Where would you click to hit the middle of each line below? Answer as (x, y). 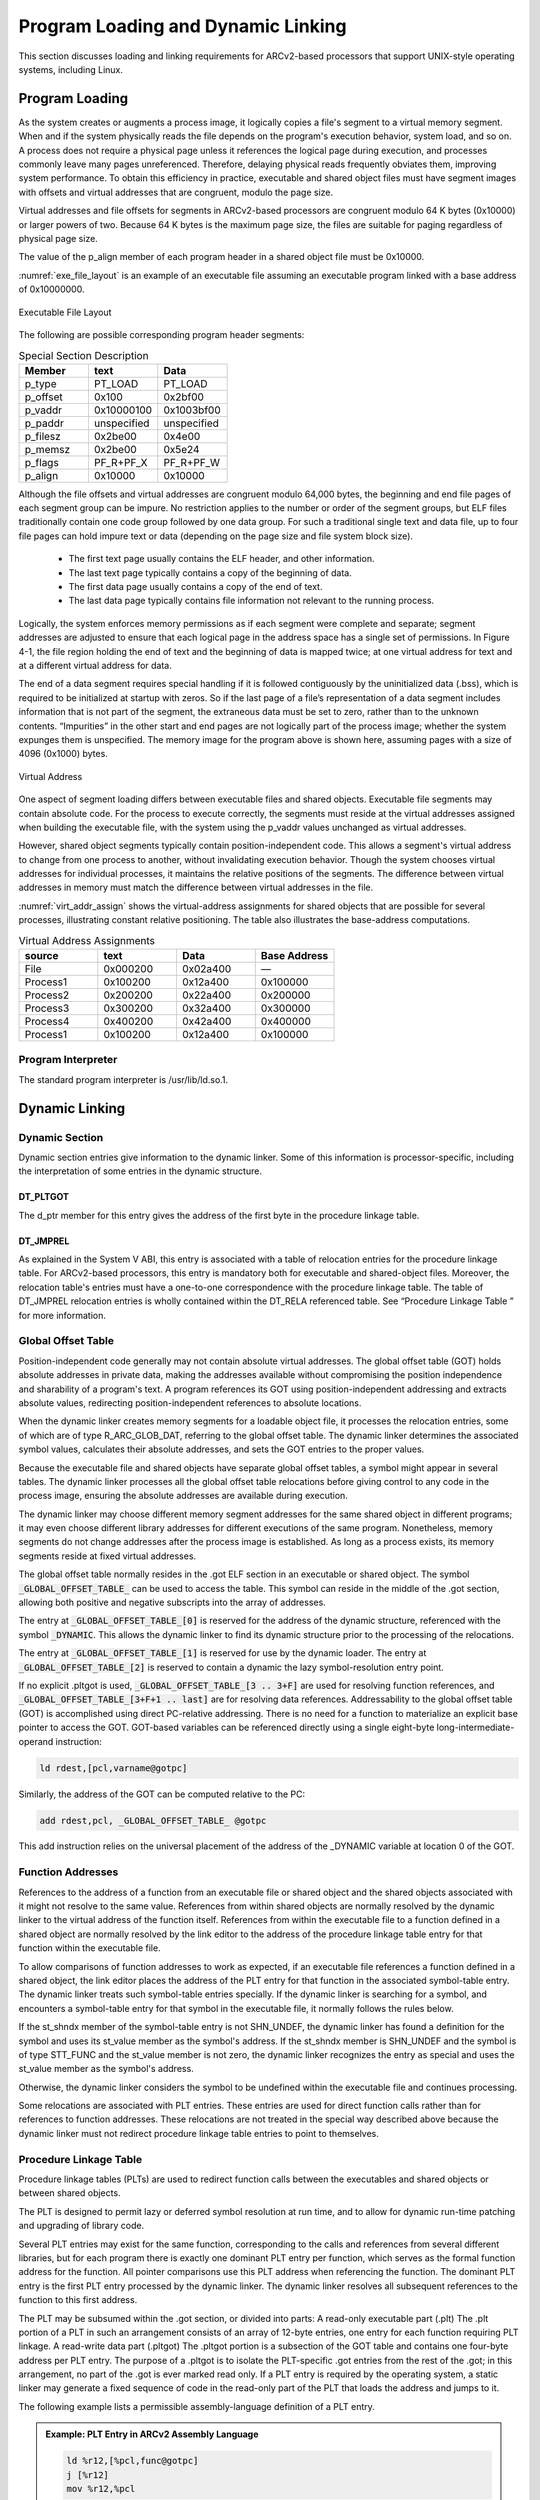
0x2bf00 (184, 397)
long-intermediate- (475, 1727)
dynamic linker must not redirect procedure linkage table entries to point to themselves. (199, 2133)
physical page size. (58, 238)
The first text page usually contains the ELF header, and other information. (221, 559)
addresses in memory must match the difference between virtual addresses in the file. (196, 887)
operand (36, 1741)
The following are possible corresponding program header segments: (161, 334)
